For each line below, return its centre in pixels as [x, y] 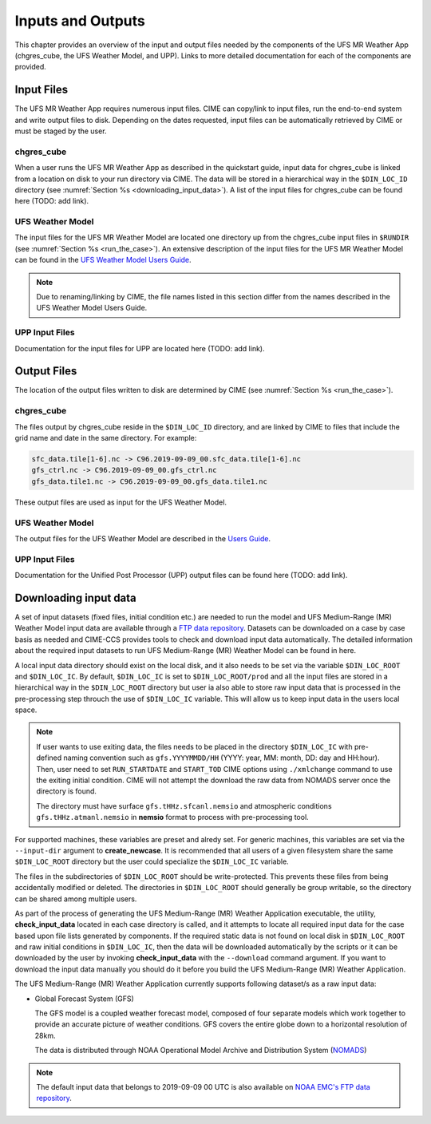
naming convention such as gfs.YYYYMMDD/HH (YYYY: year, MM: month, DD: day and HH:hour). [221, 758]
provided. [31, 67]
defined [49, 758]
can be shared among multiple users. [76, 899]
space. [26, 710]
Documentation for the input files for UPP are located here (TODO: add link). [140, 348]
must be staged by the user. [61, 131]
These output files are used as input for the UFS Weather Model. [121, 502]
